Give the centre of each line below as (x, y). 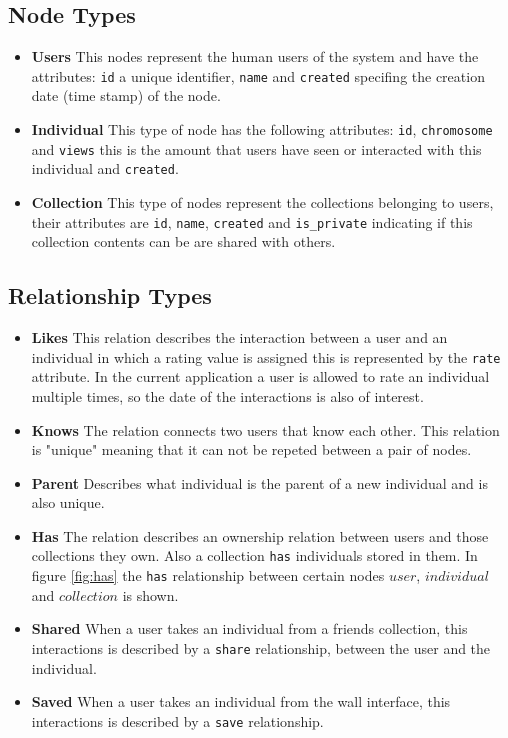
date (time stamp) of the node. (126, 95)
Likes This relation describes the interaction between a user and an (239, 337)
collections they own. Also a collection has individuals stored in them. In (254, 555)
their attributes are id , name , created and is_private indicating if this (252, 221)
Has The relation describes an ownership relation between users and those (260, 535)
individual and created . (105, 168)
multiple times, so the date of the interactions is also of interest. (227, 395)
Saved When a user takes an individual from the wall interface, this (241, 701)
